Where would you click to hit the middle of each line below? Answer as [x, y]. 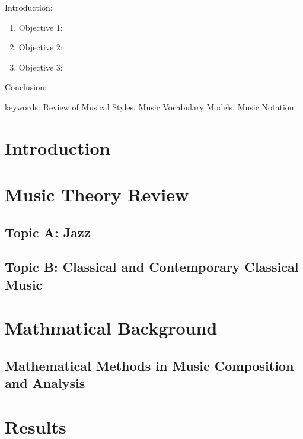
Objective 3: [41, 67]
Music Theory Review [97, 194]
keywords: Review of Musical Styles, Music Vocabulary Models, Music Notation [149, 106]
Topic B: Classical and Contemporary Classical [152, 267]
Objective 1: [41, 27]
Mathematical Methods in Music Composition [149, 366]
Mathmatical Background [111, 328]
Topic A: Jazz [48, 232]
